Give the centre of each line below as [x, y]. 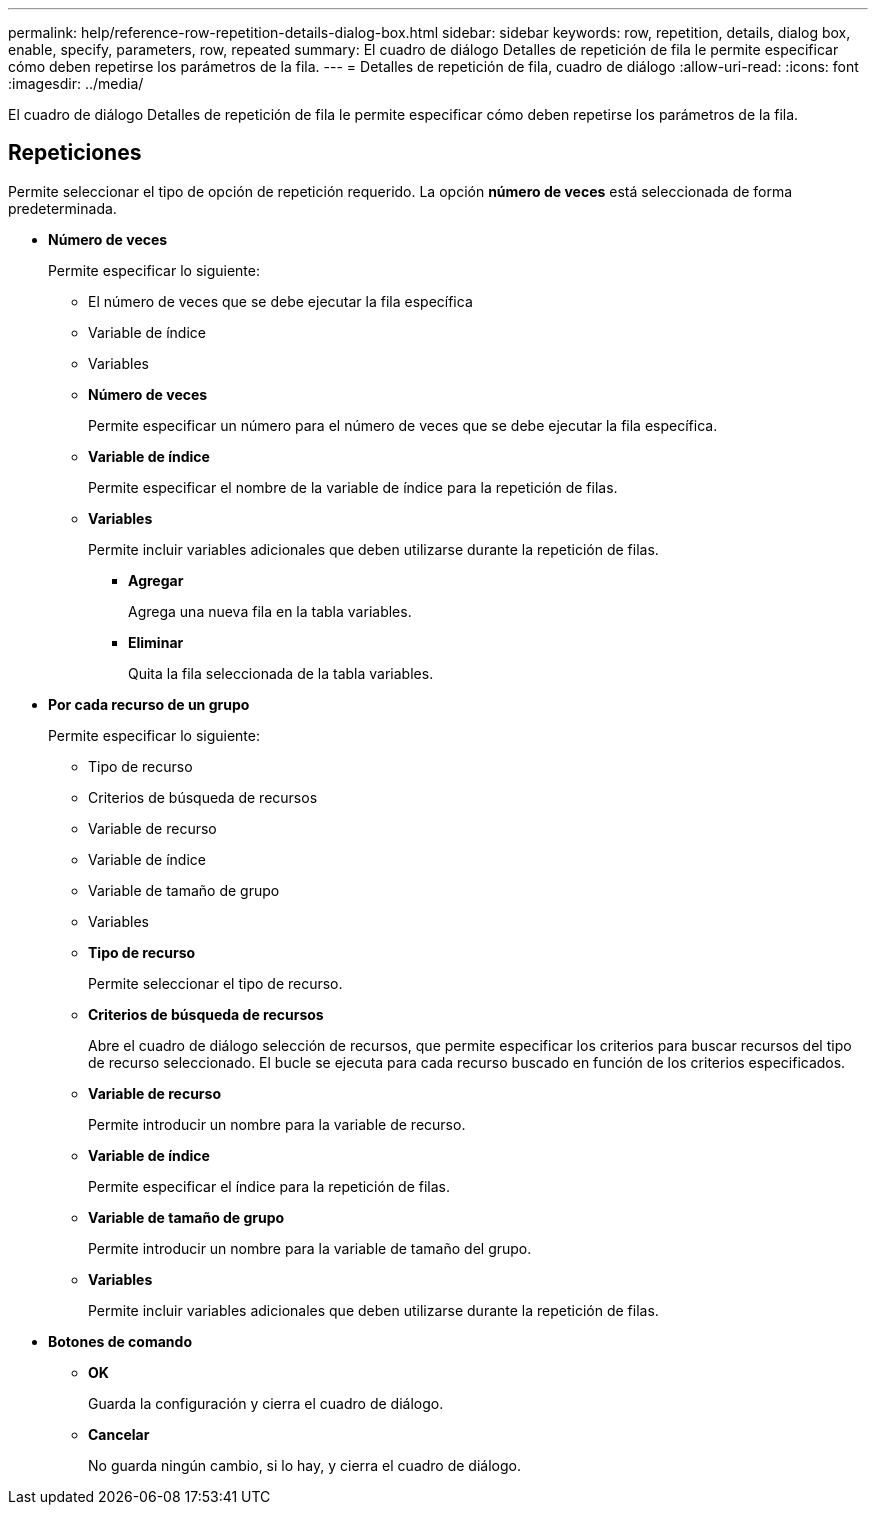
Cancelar [119, 1434]
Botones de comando [120, 1341]
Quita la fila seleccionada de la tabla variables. [281, 673]
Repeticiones [75, 153]
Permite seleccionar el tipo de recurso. [215, 983]
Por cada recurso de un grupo [149, 704]
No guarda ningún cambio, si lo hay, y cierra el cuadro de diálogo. [304, 1465]
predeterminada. [62, 208]
